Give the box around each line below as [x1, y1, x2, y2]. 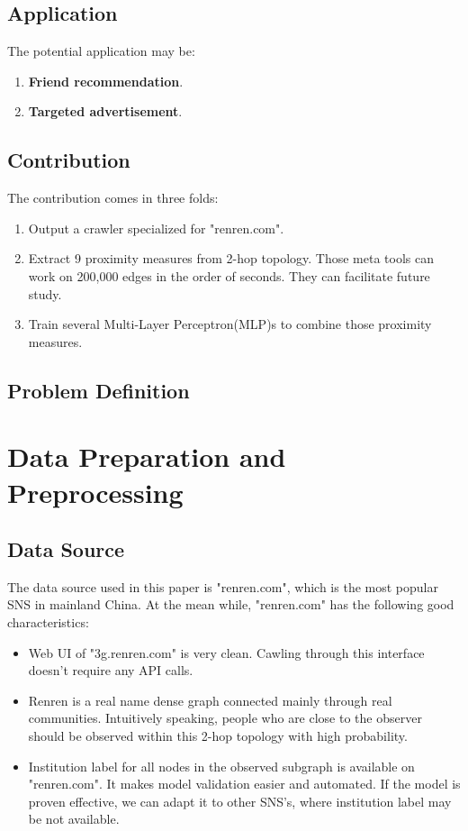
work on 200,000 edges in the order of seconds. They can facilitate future [28, 266, 430, 285]
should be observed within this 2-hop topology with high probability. [28, 726, 408, 745]
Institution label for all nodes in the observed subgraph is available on [28, 756, 415, 775]
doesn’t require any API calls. [28, 661, 193, 680]
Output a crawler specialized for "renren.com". [28, 218, 284, 237]
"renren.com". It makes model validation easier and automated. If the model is [28, 774, 461, 793]
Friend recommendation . [28, 71, 184, 90]
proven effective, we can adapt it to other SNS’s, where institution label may [28, 791, 452, 810]
